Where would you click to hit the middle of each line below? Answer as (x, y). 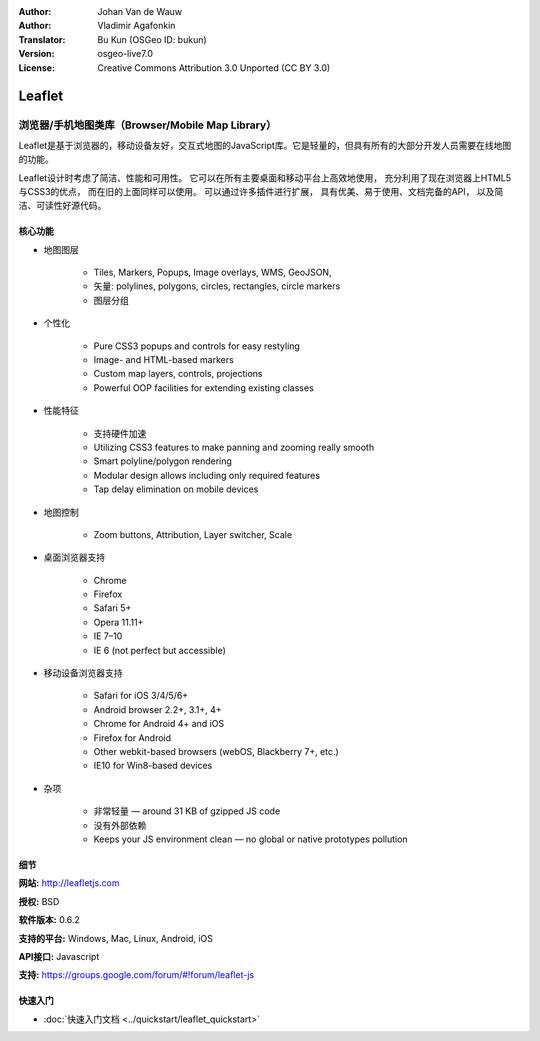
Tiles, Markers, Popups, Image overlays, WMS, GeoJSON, (212, 272)
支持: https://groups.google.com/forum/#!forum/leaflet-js (136, 975)
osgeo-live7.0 (125, 54)
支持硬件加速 (120, 433)
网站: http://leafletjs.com (69, 883)
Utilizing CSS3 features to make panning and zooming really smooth (234, 447)
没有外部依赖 (120, 825)
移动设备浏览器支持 (83, 673)
